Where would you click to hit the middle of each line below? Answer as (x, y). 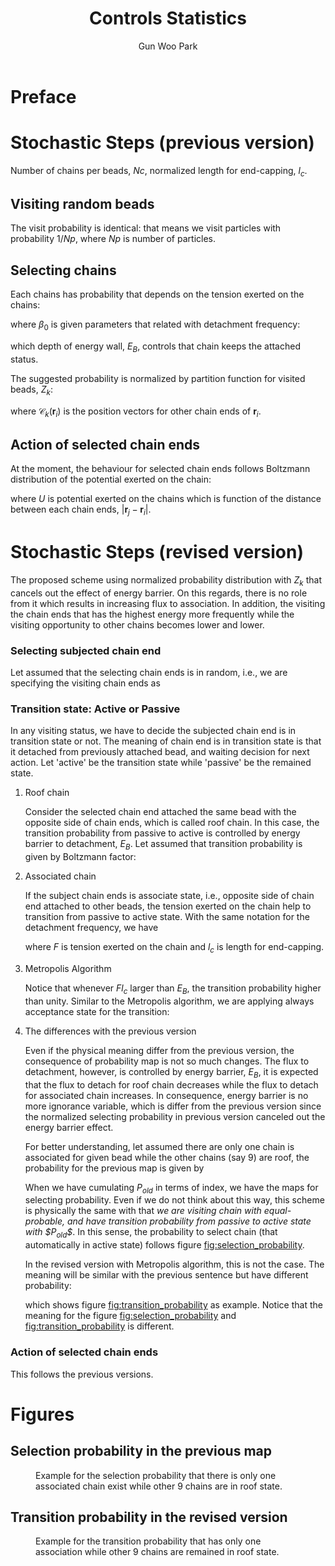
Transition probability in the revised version (149, 1517)
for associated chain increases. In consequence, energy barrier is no (166, 1095)
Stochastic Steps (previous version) (162, 143)
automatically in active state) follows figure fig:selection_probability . (164, 1245)
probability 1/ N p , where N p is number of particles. (113, 239)
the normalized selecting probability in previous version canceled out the (175, 1116)
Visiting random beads (82, 204)
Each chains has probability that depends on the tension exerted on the (157, 294)
